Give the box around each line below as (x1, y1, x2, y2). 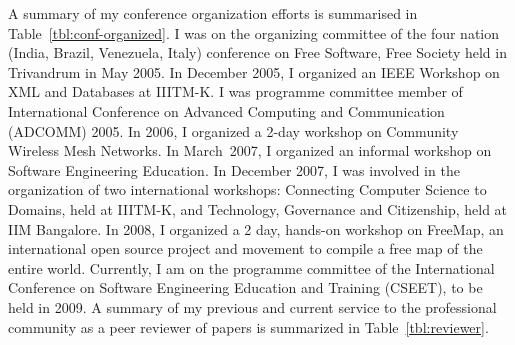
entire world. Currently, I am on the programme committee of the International (8, 257, 495, 278)
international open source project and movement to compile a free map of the (8, 238, 483, 259)
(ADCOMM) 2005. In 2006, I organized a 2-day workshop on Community (8, 120, 459, 141)
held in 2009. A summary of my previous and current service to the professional (8, 296, 497, 317)
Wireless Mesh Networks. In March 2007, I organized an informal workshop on (8, 140, 492, 161)
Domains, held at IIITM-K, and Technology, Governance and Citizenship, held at (8, 198, 508, 219)
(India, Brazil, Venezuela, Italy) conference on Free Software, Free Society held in (8, 42, 507, 63)
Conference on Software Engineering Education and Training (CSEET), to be (8, 277, 483, 298)
